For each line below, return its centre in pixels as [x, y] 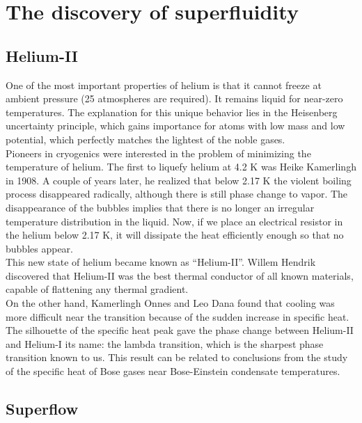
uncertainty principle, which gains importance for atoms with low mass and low [175, 126]
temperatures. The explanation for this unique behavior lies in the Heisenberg [172, 112]
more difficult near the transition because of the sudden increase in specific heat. [178, 316]
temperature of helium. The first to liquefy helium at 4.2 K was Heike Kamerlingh [181, 167]
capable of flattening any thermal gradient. [97, 289]
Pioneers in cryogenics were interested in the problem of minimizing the [158, 153]
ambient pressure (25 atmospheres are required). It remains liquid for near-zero [174, 98]
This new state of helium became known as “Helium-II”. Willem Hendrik [161, 262]
